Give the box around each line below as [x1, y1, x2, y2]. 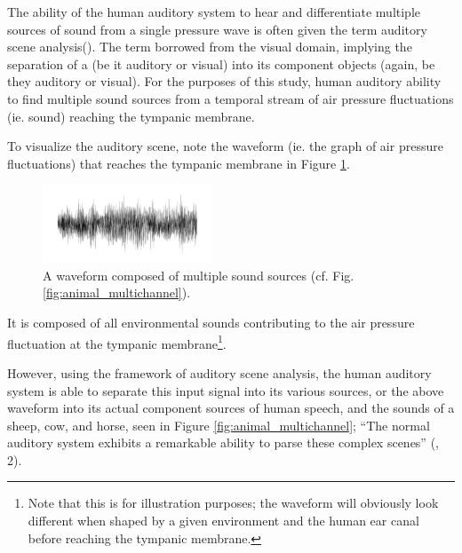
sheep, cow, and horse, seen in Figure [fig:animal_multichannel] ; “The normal [7, 415, 430, 434]
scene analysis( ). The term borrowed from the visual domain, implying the [7, 37, 412, 56]
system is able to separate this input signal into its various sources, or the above [7, 381, 444, 399]
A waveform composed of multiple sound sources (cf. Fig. [43, 265, 354, 284]
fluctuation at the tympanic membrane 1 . [7, 331, 227, 352]
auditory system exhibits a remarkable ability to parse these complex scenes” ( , [7, 433, 439, 452]
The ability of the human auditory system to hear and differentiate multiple [7, 3, 421, 20]
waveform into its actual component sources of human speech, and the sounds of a [7, 399, 455, 417]
